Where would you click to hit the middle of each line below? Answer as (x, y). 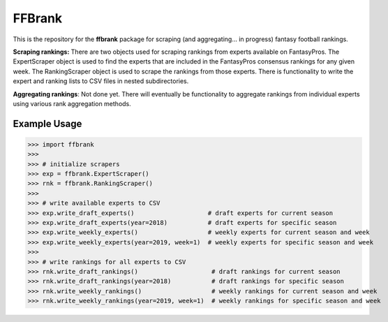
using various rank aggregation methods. (72, 103)
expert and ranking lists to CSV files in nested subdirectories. (101, 81)
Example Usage (47, 123)
